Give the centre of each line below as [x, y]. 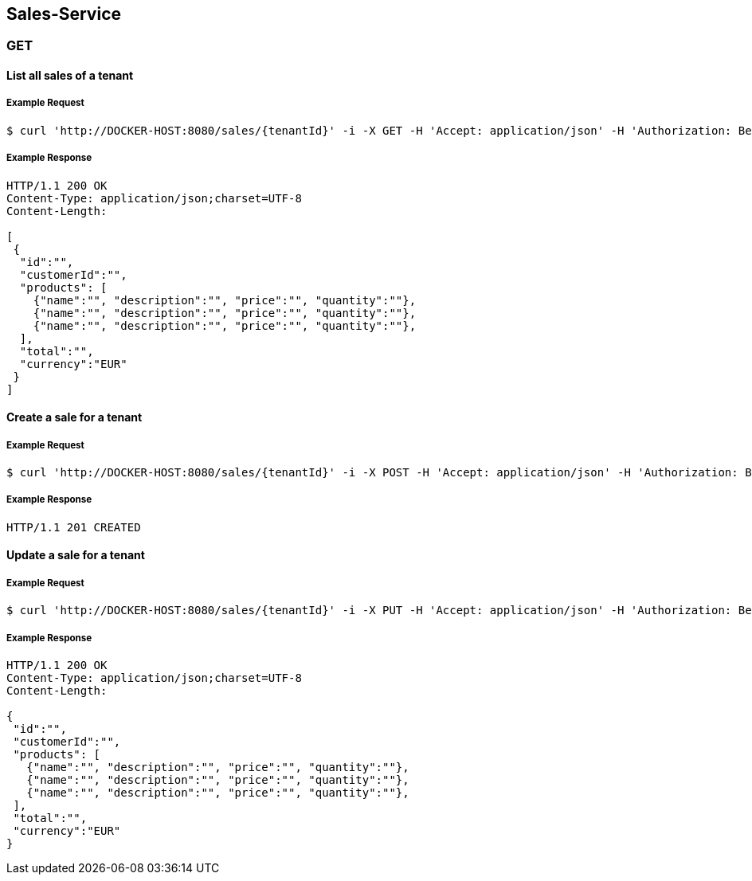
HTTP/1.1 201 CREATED [74, 527]
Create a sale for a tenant [74, 417]
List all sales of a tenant [70, 76]
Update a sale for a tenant [76, 555]
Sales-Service [64, 14]
